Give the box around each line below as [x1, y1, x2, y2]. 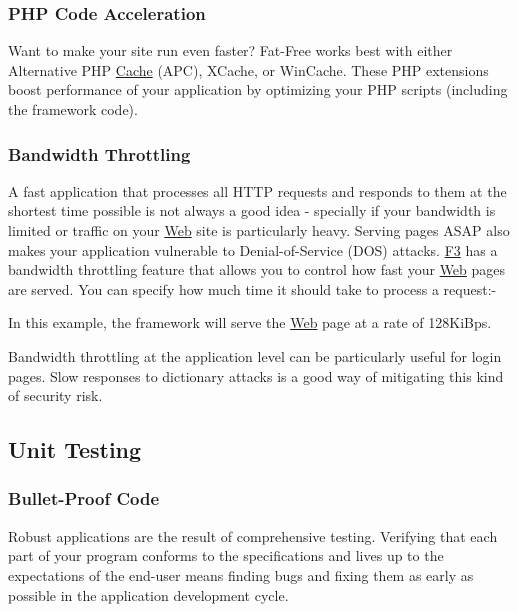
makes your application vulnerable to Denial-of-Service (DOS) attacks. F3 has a [8, 239, 498, 260]
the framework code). [8, 99, 138, 119]
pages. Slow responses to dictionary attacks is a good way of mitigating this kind [8, 365, 504, 386]
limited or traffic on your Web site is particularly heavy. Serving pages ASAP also [8, 220, 510, 240]
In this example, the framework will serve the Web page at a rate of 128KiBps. [8, 312, 492, 333]
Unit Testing [8, 434, 142, 465]
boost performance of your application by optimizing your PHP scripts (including [8, 79, 508, 100]
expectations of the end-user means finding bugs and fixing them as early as [8, 564, 474, 585]
